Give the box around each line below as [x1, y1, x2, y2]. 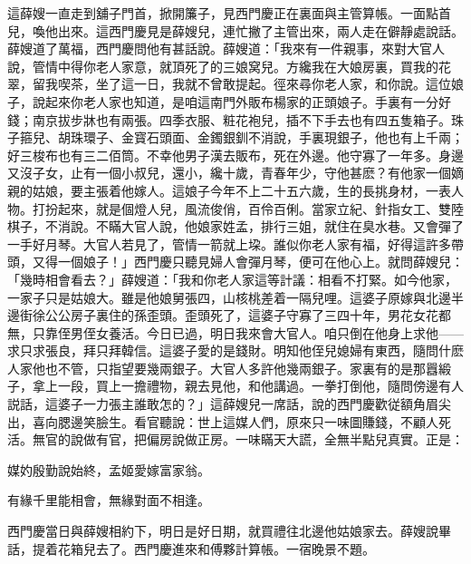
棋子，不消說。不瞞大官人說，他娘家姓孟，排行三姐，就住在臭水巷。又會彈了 [7, 217, 464, 236]
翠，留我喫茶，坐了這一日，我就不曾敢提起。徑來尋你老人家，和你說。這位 [7, 74, 451, 93]
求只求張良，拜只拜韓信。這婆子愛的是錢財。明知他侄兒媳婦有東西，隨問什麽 [7, 341, 464, 360]
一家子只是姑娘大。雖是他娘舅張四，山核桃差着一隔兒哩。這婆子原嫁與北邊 [7, 287, 451, 306]
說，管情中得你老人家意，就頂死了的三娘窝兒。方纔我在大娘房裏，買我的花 [7, 56, 451, 75]
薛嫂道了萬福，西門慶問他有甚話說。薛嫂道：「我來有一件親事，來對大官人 [7, 39, 445, 58]
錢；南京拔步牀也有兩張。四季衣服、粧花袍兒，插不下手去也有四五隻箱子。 [7, 110, 451, 129]
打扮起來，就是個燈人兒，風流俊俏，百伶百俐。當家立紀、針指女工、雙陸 [32, 199, 464, 218]
